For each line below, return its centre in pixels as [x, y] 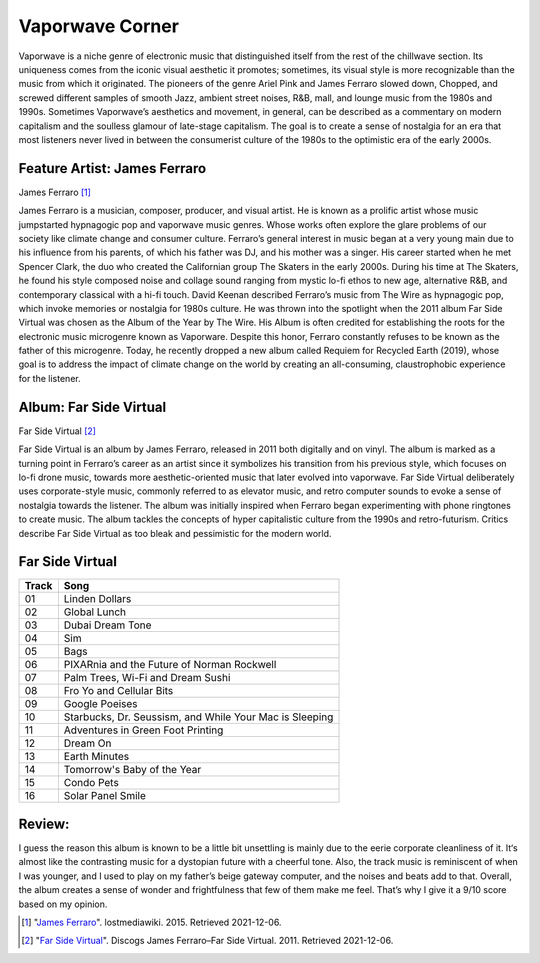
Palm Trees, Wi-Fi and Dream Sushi [147, 678]
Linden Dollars [97, 599]
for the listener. [49, 378]
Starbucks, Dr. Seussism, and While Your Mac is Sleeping [198, 717]
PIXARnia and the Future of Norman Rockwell [170, 665]
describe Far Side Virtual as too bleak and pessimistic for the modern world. [175, 533]
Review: [44, 823]
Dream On [87, 743]
